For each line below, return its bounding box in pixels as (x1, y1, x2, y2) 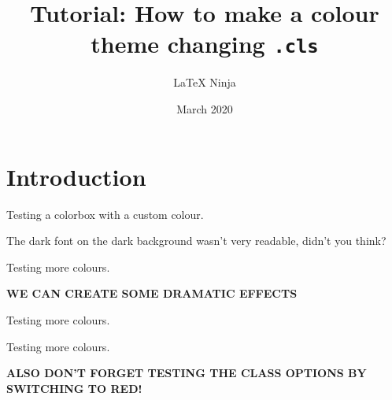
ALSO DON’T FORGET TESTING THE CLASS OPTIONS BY (6, 365, 367, 381)
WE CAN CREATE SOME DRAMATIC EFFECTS (6, 285, 298, 302)
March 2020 (176, 101, 233, 117)
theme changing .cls (91, 28, 319, 60)
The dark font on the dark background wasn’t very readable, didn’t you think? (6, 232, 386, 249)
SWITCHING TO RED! (6, 380, 142, 396)
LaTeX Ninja (173, 74, 236, 91)
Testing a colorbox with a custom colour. (6, 206, 204, 222)
